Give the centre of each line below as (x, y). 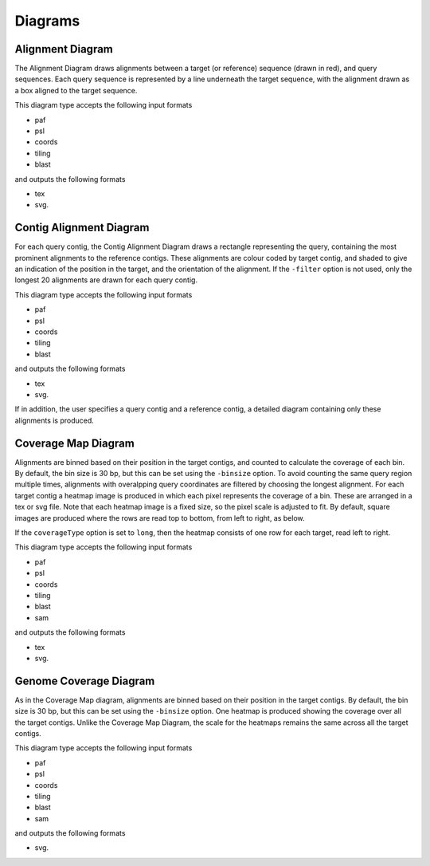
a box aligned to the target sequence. (76, 90)
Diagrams (47, 21)
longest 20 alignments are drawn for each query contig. (106, 280)
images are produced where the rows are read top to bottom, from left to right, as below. (160, 518)
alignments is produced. (55, 420)
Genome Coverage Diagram (85, 681)
